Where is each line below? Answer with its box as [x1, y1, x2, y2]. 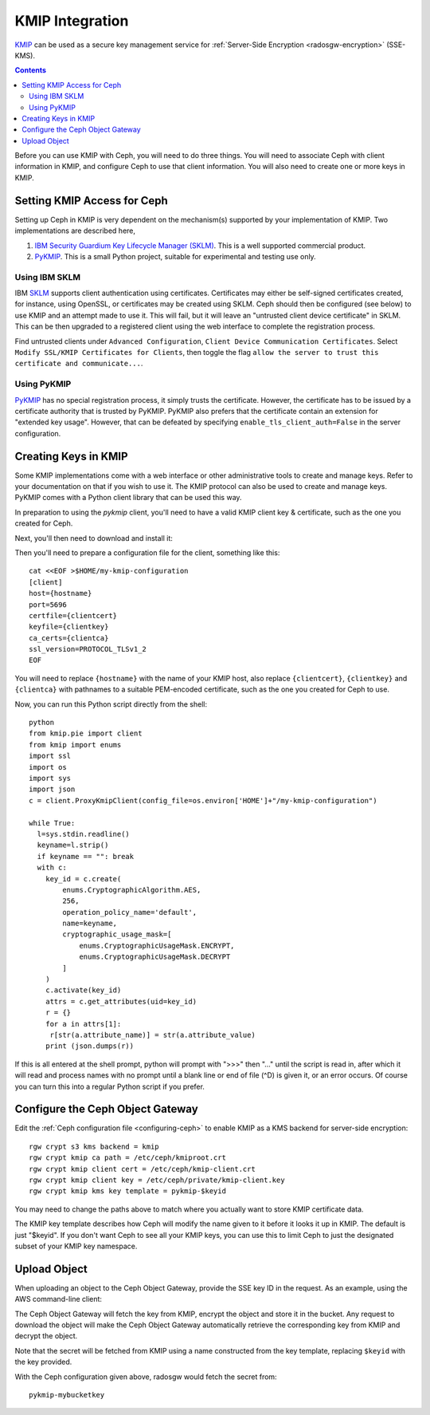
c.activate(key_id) [45, 986, 122, 995]
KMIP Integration [14, 12, 129, 30]
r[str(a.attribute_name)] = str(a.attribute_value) [49, 1030, 256, 1039]
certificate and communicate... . [14, 359, 143, 369]
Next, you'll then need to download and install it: [14, 533, 173, 542]
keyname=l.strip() [37, 841, 109, 849]
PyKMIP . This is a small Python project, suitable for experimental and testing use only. [34, 251, 316, 261]
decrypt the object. [14, 1331, 78, 1341]
